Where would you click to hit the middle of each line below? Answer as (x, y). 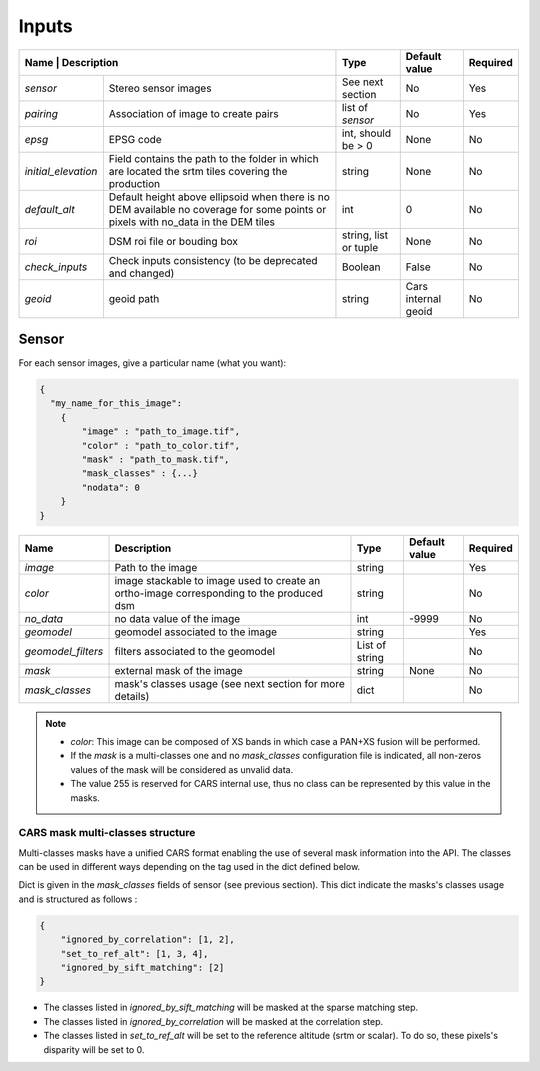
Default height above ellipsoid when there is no (219, 197)
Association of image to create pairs (193, 113)
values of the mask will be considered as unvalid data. (182, 769)
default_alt (49, 209)
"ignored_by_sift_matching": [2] (142, 967)
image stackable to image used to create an (217, 580)
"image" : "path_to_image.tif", (160, 431)
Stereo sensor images (160, 88)
